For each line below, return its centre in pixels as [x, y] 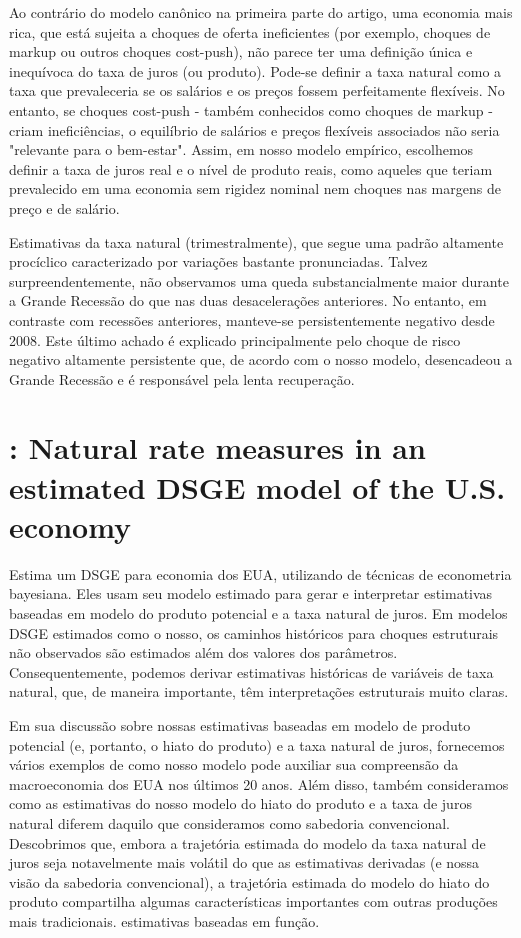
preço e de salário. [64, 207]
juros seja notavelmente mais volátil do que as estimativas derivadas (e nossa [244, 862]
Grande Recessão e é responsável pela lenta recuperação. [182, 378]
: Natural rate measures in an [217, 447]
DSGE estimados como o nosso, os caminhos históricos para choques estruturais [254, 632]
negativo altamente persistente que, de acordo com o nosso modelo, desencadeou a [261, 359]
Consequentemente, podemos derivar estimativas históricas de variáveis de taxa [251, 671]
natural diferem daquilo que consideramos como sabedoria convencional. [230, 822]
